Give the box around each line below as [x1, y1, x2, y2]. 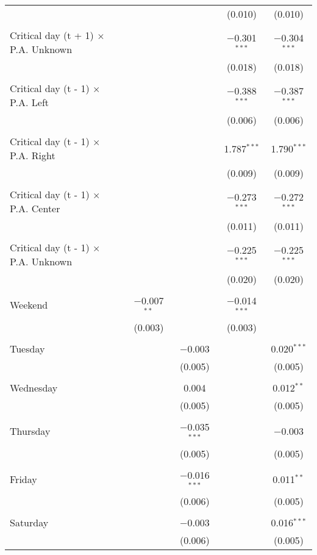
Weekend [10, 298, 48, 312]
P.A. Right [10, 148, 55, 162]
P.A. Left [10, 95, 49, 109]
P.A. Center [10, 201, 60, 215]
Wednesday [10, 380, 58, 395]
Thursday [10, 424, 51, 439]
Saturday [10, 515, 49, 530]
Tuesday [10, 341, 45, 356]
